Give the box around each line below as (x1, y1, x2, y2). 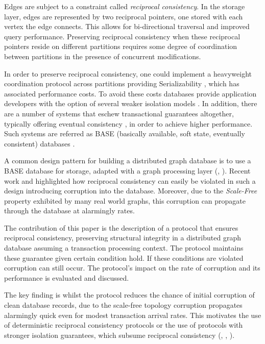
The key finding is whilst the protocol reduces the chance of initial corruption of (4, 289, 255, 300)
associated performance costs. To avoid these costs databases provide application (4, 88, 257, 99)
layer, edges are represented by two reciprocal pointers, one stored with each (4, 11, 243, 21)
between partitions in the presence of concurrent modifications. (4, 51, 201, 61)
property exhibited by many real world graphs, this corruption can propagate (4, 195, 246, 206)
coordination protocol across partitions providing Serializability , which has (4, 78, 239, 89)
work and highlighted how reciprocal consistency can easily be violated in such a (4, 175, 256, 186)
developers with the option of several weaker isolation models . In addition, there (4, 98, 257, 109)
